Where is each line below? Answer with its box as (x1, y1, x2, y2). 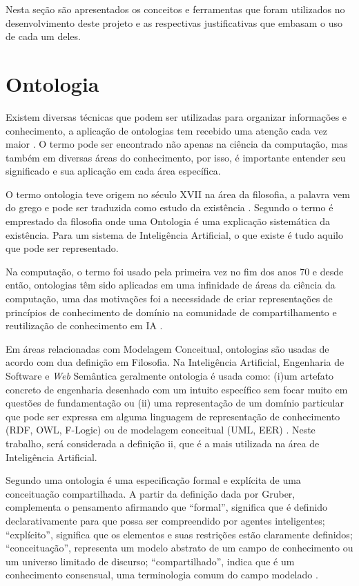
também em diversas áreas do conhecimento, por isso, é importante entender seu (6, 150, 346, 164)
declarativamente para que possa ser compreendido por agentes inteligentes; (6, 513, 325, 527)
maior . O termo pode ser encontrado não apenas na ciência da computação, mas (6, 137, 348, 151)
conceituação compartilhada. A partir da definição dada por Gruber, (6, 486, 295, 500)
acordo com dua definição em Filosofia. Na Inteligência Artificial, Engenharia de (6, 355, 345, 369)
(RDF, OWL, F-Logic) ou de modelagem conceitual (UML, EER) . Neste (6, 422, 316, 437)
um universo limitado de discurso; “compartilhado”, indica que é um (6, 554, 295, 568)
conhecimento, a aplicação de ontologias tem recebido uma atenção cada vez (6, 123, 327, 137)
